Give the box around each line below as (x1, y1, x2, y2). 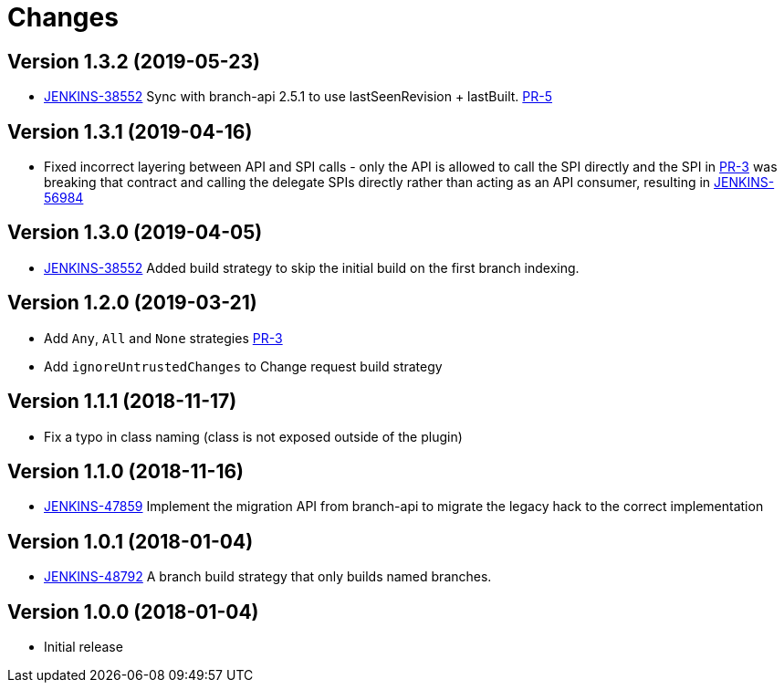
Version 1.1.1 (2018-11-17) (7, 390, 237, 413)
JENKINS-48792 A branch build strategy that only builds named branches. (44, 569, 492, 585)
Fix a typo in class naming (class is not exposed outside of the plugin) (44, 428, 463, 444)
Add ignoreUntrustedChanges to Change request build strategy (44, 358, 443, 374)
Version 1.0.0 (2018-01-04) (7, 600, 259, 623)
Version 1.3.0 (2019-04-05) (7, 221, 263, 245)
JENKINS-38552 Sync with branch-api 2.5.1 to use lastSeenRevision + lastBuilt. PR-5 (44, 89, 553, 105)
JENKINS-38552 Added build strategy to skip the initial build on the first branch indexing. (44, 259, 580, 276)
